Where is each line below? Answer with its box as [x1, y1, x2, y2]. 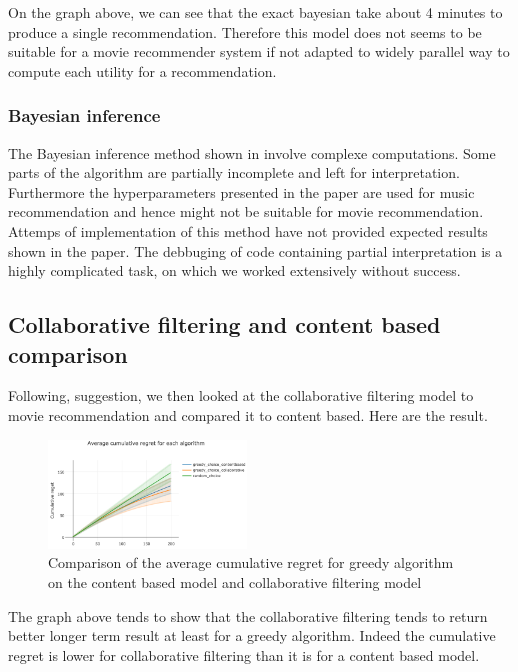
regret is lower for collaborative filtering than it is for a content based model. [8, 644, 480, 665]
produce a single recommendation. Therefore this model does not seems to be [8, 21, 482, 42]
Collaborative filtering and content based [8, 309, 441, 340]
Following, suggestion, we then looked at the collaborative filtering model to [8, 385, 474, 406]
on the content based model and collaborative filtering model [48, 571, 422, 592]
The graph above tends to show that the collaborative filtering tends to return [8, 605, 488, 626]
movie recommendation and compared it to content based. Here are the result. [8, 404, 488, 425]
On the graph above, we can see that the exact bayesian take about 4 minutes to [8, 2, 503, 22]
